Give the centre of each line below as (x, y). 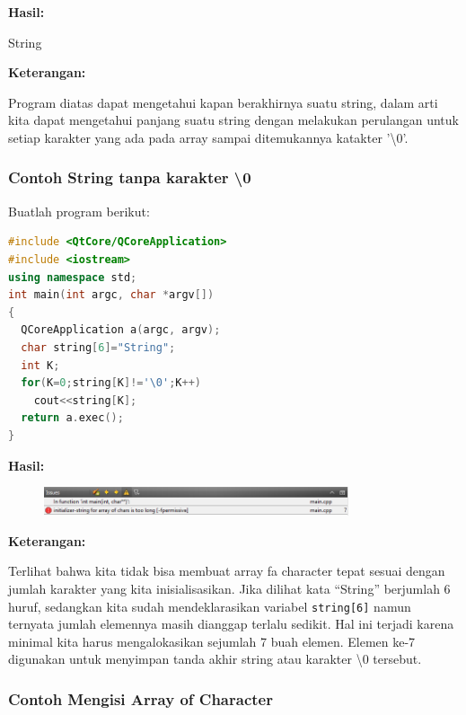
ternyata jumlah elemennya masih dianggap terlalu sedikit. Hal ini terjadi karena (231, 624)
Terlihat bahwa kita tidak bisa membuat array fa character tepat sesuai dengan (227, 571)
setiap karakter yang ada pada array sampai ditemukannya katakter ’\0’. (208, 137)
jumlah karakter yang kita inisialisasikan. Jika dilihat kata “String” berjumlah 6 (229, 588)
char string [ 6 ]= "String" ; (98, 347)
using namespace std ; (73, 277)
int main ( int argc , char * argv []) (111, 295)
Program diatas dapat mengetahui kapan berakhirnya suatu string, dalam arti (223, 102)
